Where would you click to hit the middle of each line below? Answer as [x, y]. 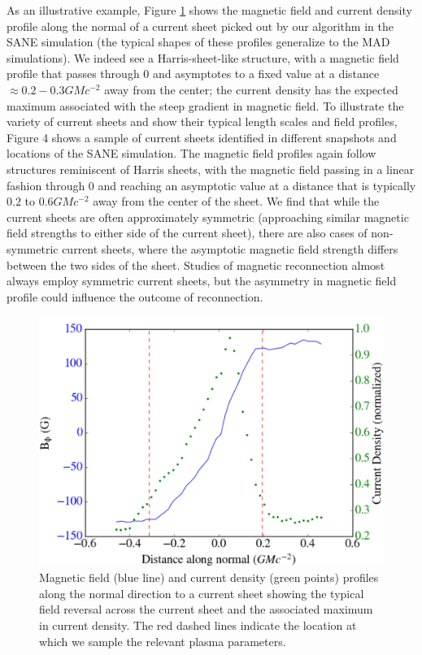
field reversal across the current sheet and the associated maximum [206, 609]
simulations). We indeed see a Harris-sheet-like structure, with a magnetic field [203, 57]
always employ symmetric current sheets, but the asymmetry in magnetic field [202, 281]
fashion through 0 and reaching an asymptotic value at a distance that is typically [211, 185]
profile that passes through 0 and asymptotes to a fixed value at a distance [193, 74]
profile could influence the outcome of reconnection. [135, 296]
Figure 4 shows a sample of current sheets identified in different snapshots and [202, 137]
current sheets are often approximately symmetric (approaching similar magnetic [208, 217]
